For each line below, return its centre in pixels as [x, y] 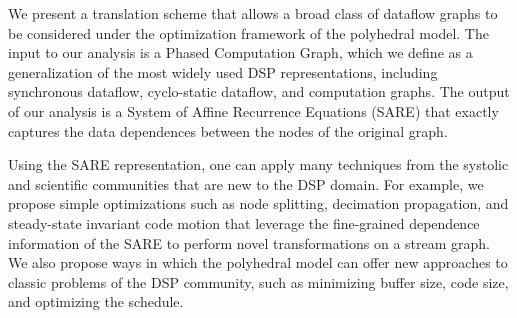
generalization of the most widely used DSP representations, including [223, 71]
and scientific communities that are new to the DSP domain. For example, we [246, 183]
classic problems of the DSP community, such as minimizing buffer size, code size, [258, 281]
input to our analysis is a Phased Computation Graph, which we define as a [240, 52]
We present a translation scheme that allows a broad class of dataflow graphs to [253, 13]
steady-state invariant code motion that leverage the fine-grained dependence [244, 222]
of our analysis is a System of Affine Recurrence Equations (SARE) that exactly [253, 110]
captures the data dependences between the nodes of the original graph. [228, 130]
